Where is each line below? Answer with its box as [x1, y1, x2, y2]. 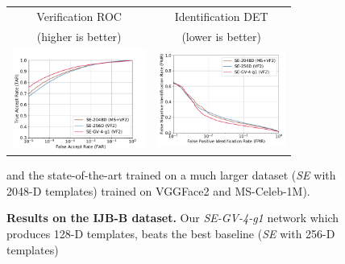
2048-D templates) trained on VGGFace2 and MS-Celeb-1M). [6, 182, 310, 199]
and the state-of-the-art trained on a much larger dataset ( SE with [6, 167, 336, 184]
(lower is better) [181, 27, 261, 44]
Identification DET [174, 7, 268, 24]
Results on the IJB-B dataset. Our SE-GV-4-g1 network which [6, 209, 339, 226]
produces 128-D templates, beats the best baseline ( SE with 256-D [6, 225, 335, 242]
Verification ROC [36, 7, 122, 24]
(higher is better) [36, 27, 122, 44]
